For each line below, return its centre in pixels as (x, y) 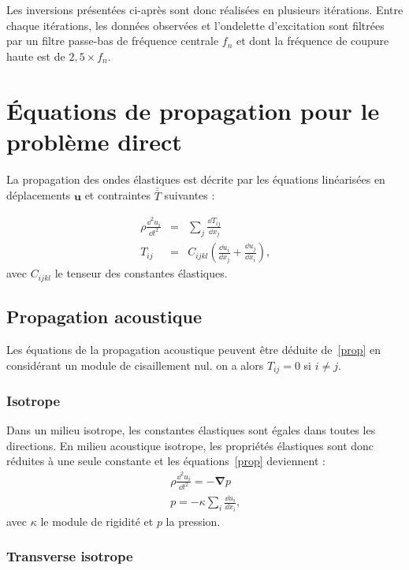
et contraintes (117, 195)
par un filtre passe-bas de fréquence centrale (113, 41)
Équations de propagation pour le (193, 110)
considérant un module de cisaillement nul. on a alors (135, 365)
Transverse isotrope (70, 556)
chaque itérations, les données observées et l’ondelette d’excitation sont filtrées (195, 25)
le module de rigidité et (97, 521)
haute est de (36, 56)
